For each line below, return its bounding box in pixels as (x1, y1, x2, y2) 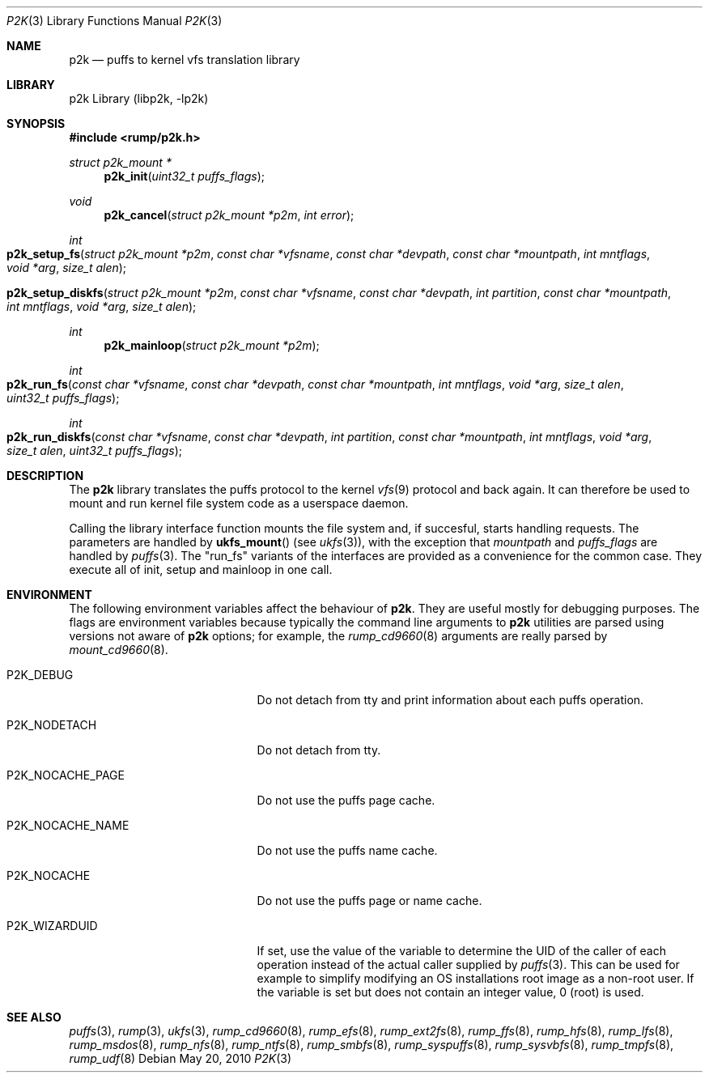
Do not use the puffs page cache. (257, 793, 435, 807)
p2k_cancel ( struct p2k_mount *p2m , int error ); (104, 208, 354, 222)
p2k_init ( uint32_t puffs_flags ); (104, 169, 265, 183)
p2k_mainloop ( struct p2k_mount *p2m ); (104, 338, 320, 352)
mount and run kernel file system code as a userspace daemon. (69, 496, 409, 510)
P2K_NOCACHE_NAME (6, 818, 129, 832)
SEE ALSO (6, 1010, 62, 1024)
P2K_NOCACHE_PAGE (6, 768, 125, 782)
